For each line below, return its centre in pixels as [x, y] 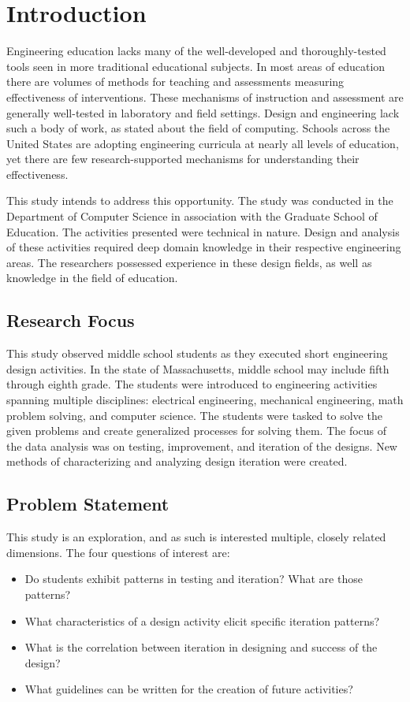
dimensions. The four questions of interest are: [118, 552]
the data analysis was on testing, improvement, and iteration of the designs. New [202, 446]
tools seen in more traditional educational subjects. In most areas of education [196, 66]
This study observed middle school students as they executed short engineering [197, 353]
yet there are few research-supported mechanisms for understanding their [183, 159]
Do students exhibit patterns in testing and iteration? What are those [194, 579]
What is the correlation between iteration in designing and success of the [201, 647]
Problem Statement [88, 504]
